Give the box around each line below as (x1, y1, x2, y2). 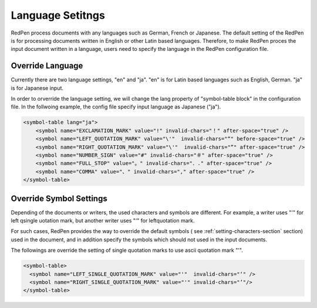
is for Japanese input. (11, 84, 64, 91)
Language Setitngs (11, 9, 105, 22)
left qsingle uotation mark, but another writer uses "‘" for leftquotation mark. (11, 217, 195, 224)
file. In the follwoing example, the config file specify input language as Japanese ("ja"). (11, 103, 221, 111)
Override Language (11, 61, 83, 71)
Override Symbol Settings (11, 193, 108, 203)
